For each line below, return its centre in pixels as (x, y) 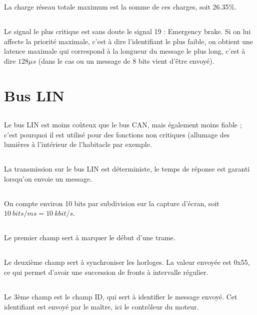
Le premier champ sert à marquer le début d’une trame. (90, 238)
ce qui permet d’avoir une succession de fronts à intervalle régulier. (106, 272)
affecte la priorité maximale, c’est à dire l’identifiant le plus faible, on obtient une (129, 41)
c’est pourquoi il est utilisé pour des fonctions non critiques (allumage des (117, 134)
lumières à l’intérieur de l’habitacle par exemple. (78, 144)
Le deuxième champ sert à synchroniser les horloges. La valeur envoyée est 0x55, (127, 262)
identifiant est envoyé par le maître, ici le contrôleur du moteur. (101, 306)
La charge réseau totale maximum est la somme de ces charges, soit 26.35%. (120, 7)
